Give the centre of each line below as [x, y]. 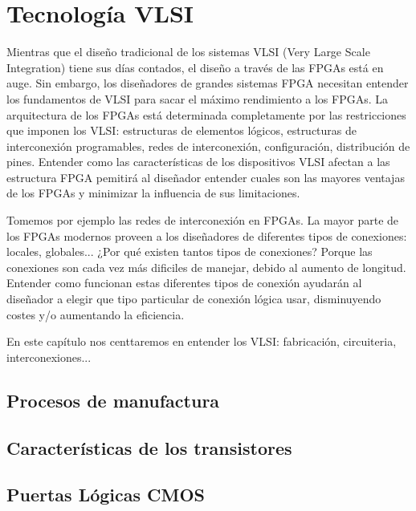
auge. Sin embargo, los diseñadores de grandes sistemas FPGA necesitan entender [208, 83]
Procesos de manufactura [113, 400]
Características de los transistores [149, 447]
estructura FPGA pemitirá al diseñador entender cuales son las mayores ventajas [206, 177]
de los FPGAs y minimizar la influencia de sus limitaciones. [153, 193]
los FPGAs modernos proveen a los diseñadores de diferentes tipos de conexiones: [207, 235]
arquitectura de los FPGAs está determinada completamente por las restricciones [206, 114]
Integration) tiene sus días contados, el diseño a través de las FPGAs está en [195, 67]
